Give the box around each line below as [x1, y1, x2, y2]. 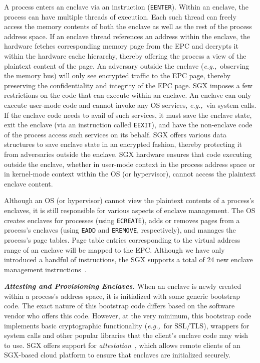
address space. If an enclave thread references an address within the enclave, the [4, 31, 250, 41]
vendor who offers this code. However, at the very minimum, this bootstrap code [4, 310, 251, 321]
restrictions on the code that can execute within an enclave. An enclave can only [4, 90, 251, 100]
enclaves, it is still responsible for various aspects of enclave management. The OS [4, 205, 255, 215]
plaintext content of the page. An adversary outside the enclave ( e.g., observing [4, 60, 249, 71]
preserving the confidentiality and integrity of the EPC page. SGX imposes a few [4, 80, 252, 90]
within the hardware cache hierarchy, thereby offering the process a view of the [4, 51, 246, 61]
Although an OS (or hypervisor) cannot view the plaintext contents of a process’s [4, 195, 254, 206]
